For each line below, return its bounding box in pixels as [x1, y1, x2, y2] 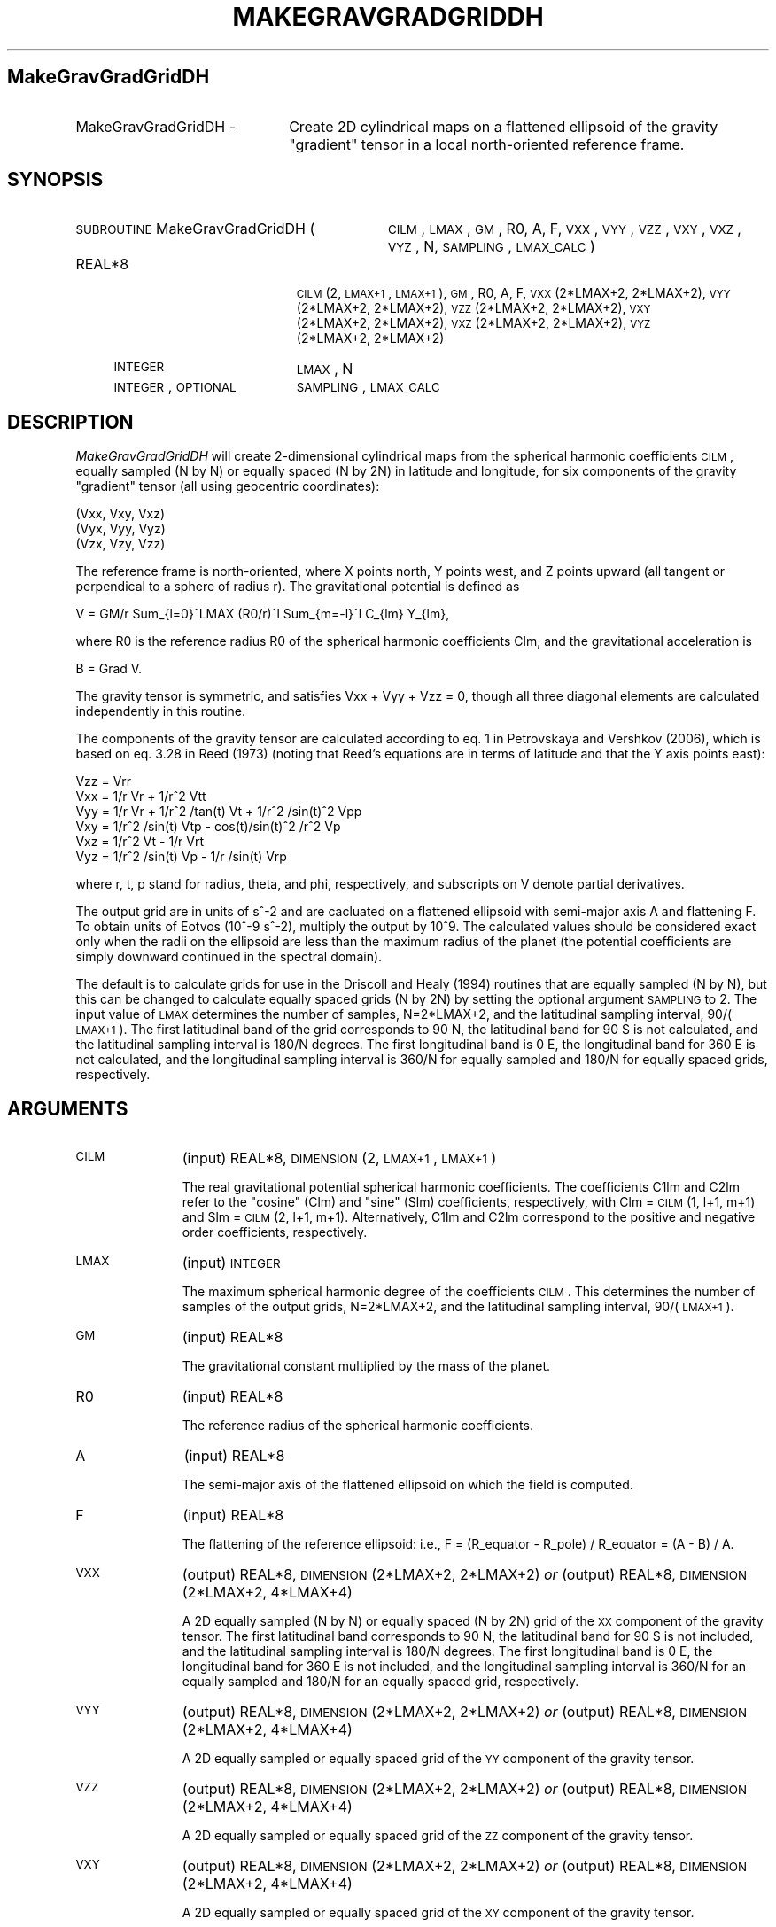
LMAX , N [296, 360, 353, 378]
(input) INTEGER [182, 1254, 281, 1272]
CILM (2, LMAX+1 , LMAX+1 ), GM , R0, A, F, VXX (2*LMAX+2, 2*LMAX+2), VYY [296, 285, 731, 301]
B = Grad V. [75, 661, 143, 677]
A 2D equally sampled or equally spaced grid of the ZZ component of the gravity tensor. [182, 1828, 694, 1844]
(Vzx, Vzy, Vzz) [75, 536, 166, 552]
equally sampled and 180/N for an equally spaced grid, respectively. [182, 1674, 579, 1690]
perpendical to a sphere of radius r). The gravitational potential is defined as [75, 579, 520, 594]
